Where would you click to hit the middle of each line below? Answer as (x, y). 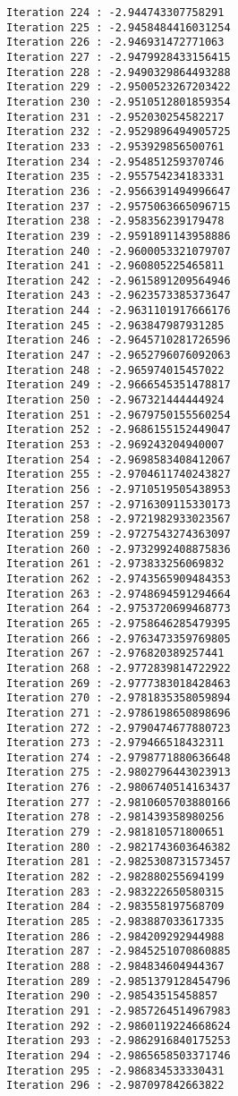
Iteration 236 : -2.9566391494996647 (119, 191)
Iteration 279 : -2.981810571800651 (115, 833)
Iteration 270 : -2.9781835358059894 (119, 698)
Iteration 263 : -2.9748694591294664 (119, 594)
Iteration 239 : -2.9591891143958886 (119, 236)
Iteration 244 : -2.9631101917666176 (119, 311)
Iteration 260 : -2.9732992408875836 (119, 549)
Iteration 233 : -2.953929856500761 (115, 146)
